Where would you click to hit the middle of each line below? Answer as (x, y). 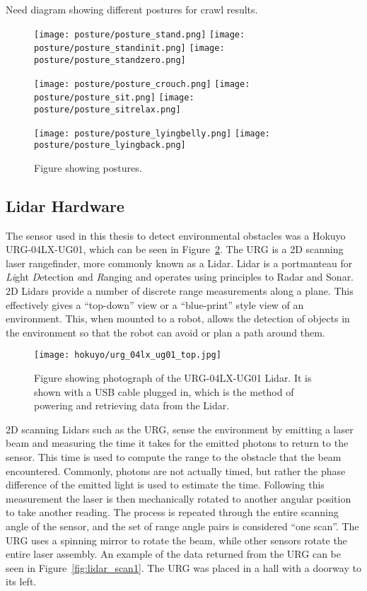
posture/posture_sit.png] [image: (114, 98)
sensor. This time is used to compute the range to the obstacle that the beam (174, 457)
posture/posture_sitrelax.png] (107, 109)
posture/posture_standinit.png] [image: (129, 48)
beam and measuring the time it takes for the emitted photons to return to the (177, 443)
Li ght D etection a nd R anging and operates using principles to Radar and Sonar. (180, 277)
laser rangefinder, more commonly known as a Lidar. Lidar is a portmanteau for (179, 263)
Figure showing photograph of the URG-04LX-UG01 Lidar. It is (173, 378)
